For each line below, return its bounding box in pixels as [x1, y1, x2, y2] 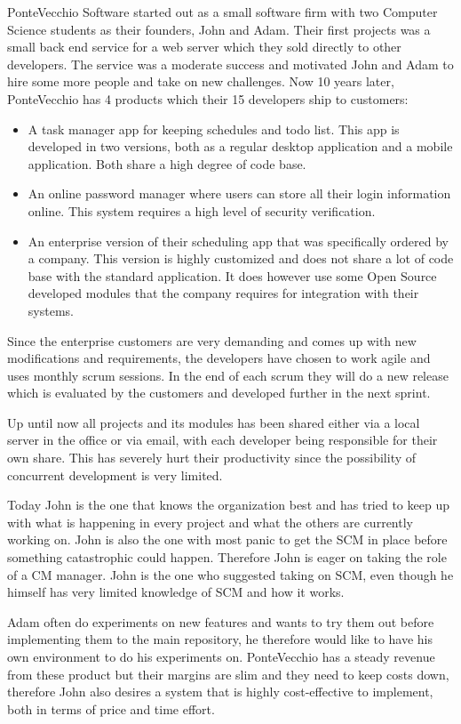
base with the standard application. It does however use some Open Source [28, 266, 437, 285]
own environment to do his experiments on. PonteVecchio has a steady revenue [7, 648, 435, 665]
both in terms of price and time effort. [7, 699, 215, 718]
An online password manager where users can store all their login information [28, 184, 451, 203]
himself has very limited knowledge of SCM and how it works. [7, 583, 345, 601]
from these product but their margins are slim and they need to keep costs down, [7, 664, 449, 683]
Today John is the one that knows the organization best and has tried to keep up [7, 495, 449, 514]
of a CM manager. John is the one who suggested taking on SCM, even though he [7, 565, 454, 583]
